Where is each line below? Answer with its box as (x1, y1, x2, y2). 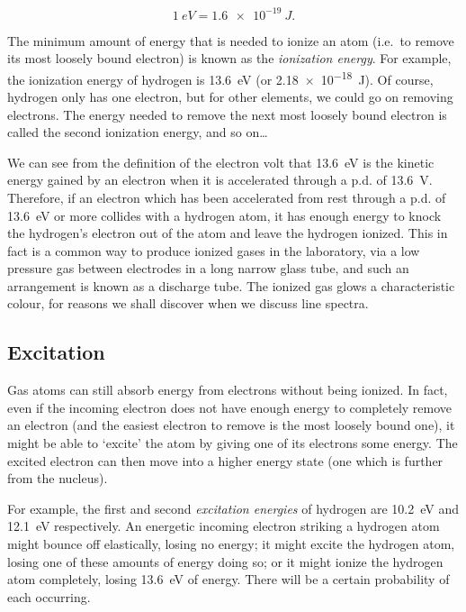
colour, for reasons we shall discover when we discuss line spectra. (7, 294, 369, 313)
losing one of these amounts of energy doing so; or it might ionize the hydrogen (7, 552, 444, 571)
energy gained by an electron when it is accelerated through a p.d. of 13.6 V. (7, 170, 433, 189)
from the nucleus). (7, 469, 108, 488)
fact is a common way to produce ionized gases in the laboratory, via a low (7, 241, 420, 260)
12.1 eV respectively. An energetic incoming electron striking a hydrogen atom (7, 516, 440, 535)
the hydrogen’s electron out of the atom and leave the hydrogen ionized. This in (7, 224, 448, 242)
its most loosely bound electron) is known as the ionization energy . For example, (7, 49, 452, 68)
